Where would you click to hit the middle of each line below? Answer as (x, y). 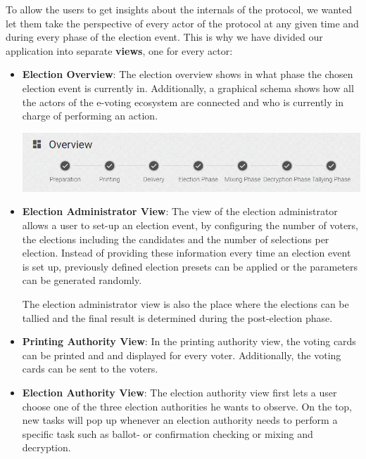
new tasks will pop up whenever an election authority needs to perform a (180, 420)
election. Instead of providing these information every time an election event (187, 253)
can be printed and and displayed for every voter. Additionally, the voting (182, 355)
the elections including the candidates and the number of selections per (176, 239)
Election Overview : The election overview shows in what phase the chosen (188, 74)
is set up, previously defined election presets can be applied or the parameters (190, 266)
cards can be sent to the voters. (90, 369)
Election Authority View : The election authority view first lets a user (179, 392)
